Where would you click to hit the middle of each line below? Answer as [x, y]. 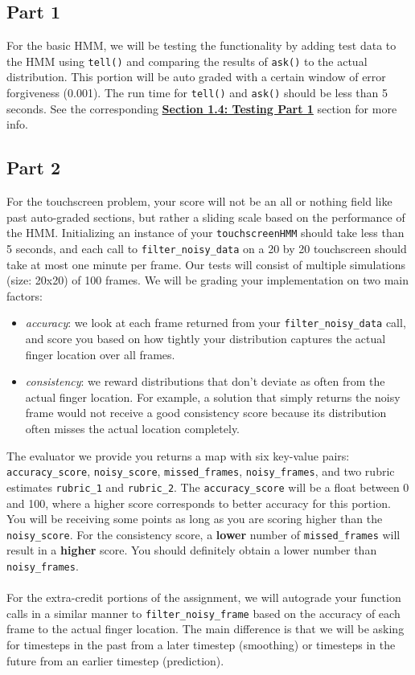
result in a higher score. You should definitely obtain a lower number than [192, 550]
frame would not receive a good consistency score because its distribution [206, 413]
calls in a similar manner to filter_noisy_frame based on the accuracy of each [203, 613]
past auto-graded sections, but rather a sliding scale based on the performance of [206, 217]
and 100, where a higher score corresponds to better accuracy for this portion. [199, 503]
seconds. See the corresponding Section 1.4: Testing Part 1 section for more [202, 108]
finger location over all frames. [100, 354]
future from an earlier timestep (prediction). [115, 660]
